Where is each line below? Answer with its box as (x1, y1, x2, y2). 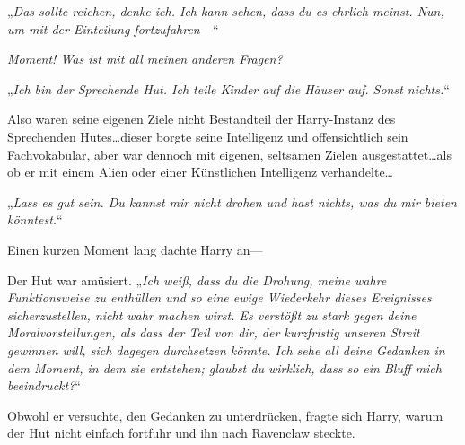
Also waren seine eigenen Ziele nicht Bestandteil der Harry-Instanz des (7, 109, 396, 128)
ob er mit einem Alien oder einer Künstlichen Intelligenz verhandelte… (7, 162, 393, 181)
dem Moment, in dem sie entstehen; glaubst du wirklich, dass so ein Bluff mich (7, 358, 442, 377)
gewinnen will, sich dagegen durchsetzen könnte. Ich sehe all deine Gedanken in (7, 340, 445, 359)
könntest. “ (7, 210, 63, 229)
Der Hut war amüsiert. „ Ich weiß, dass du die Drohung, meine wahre (7, 270, 387, 289)
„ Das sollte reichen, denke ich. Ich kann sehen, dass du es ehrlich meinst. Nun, (7, 2, 444, 20)
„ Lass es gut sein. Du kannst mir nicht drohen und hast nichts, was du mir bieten (7, 192, 457, 211)
